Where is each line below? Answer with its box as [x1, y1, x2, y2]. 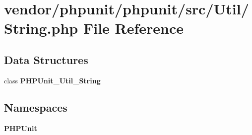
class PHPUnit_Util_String [4, 75, 101, 85]
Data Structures [4, 52, 88, 67]
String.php [4, 18, 78, 38]
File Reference [83, 18, 184, 38]
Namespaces [4, 99, 67, 115]
